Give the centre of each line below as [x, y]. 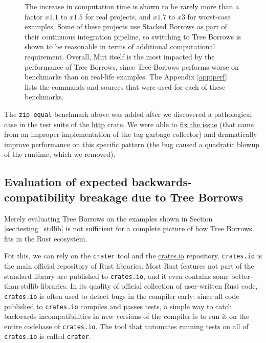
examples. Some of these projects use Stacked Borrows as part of [126, 26]
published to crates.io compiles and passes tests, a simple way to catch [118, 306]
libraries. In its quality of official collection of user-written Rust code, [149, 286]
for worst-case [209, 16]
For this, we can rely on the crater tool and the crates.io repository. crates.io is [133, 256]
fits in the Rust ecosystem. [46, 238]
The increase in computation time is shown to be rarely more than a [132, 6]
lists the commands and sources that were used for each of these [125, 86]
